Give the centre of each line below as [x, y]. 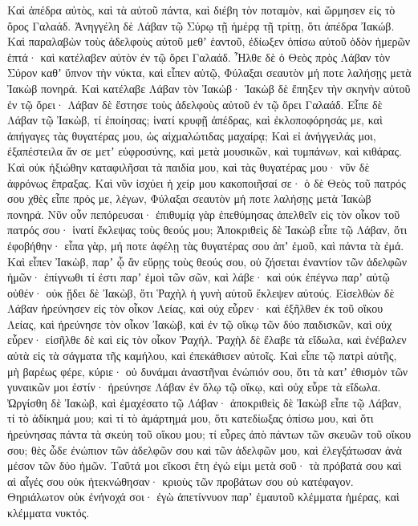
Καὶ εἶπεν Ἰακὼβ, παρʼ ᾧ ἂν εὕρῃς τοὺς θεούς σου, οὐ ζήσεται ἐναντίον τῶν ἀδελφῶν [207, 261]
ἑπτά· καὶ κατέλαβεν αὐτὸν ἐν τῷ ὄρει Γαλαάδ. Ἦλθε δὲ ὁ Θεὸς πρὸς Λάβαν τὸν [199, 57]
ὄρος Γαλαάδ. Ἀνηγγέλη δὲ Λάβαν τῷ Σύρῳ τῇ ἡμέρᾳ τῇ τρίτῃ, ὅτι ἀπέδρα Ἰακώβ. [201, 25]
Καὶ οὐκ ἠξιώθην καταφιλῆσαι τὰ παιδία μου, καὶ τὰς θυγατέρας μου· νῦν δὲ [189, 166]
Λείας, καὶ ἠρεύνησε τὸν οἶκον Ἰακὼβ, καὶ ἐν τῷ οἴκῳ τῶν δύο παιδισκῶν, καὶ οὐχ [200, 324]
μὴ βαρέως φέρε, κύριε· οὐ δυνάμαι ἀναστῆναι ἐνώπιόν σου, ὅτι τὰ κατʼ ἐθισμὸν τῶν [208, 371]
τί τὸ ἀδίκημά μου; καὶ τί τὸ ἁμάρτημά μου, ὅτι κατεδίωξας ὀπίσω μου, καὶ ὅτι [191, 418]
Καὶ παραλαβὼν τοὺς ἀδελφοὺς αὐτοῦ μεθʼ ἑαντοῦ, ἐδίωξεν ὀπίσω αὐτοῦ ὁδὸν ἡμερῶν [209, 41]
